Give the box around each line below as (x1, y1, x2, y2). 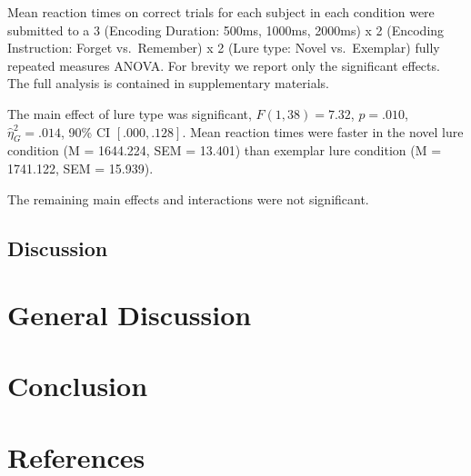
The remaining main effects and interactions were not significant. (7, 189, 369, 208)
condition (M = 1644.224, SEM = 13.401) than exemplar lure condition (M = (7, 141, 442, 160)
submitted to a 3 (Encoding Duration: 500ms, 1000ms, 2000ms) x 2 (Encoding (7, 20, 445, 39)
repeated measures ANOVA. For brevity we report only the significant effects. (7, 55, 440, 74)
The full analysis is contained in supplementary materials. (7, 74, 329, 93)
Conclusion (7, 367, 148, 404)
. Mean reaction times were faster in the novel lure (182, 122, 464, 141)
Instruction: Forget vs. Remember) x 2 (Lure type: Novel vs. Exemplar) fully (7, 38, 440, 57)
